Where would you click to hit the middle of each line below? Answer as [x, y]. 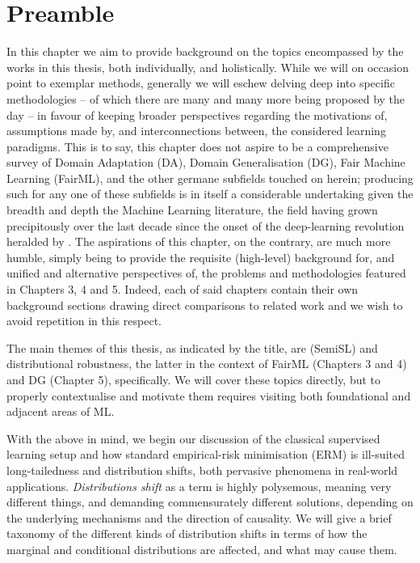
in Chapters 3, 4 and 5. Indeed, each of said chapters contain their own [183, 289]
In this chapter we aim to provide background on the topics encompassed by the [205, 51]
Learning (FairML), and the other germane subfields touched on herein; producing [210, 178]
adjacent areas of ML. [61, 411]
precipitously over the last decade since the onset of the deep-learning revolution [206, 225]
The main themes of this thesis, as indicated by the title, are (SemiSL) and [192, 347]
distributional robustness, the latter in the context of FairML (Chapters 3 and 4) [207, 364]
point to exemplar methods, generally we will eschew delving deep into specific [201, 83]
